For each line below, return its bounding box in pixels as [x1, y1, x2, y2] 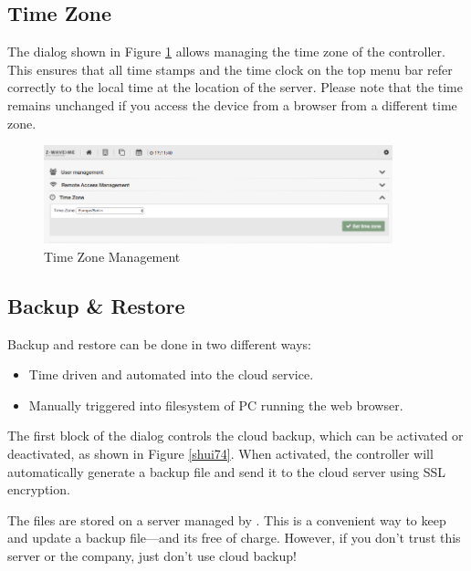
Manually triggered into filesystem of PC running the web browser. [28, 395, 403, 414]
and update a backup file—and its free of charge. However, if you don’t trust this [7, 528, 461, 547]
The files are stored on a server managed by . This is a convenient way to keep [7, 510, 446, 529]
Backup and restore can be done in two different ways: [7, 334, 311, 353]
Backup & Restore [7, 291, 185, 319]
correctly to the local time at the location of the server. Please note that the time [7, 78, 464, 97]
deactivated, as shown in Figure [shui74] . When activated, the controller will [7, 443, 434, 462]
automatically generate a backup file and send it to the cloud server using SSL [7, 462, 446, 481]
